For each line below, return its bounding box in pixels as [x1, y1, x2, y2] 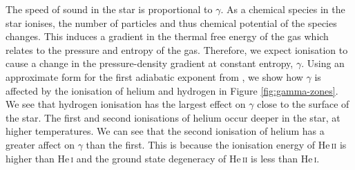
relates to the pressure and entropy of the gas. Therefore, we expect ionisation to [6, 42, 348, 57]
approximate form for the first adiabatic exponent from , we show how [6, 69, 303, 84]
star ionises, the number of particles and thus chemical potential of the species [6, 15, 337, 30]
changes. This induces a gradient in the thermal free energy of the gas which [6, 29, 329, 44]
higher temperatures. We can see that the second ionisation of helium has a [6, 124, 325, 138]
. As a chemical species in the [220, 2, 345, 16]
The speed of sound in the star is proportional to [6, 2, 213, 16]
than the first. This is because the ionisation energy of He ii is [86, 137, 347, 151]
